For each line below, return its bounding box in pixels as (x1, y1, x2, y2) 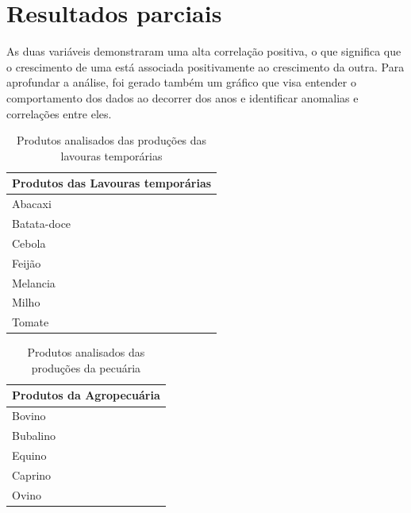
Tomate (12, 314, 49, 330)
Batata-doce (12, 214, 71, 231)
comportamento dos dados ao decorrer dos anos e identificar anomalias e (6, 89, 359, 106)
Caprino (12, 466, 52, 483)
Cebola (12, 234, 46, 251)
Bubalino (12, 427, 56, 444)
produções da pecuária (31, 359, 141, 376)
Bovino (12, 407, 46, 424)
